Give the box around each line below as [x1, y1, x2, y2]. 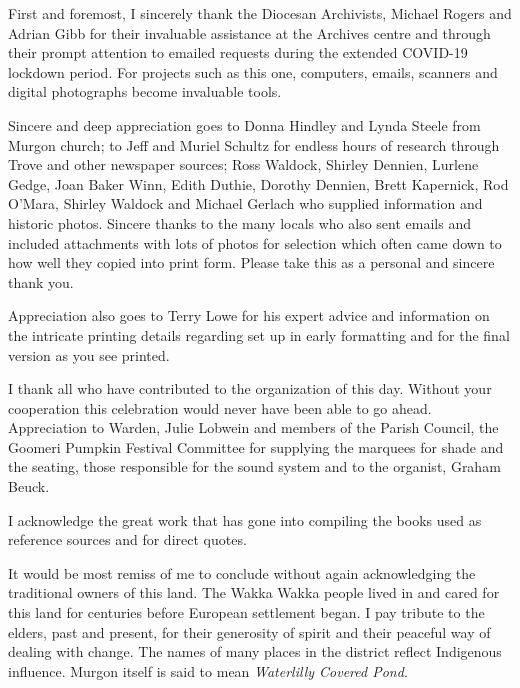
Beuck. [8, 476, 50, 497]
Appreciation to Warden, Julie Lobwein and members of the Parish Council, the [8, 417, 499, 438]
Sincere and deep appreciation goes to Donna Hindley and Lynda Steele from [8, 114, 481, 135]
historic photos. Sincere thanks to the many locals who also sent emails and [8, 212, 471, 233]
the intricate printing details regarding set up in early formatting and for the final [8, 324, 510, 345]
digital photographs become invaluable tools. [8, 81, 282, 102]
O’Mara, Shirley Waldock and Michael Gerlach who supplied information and [8, 193, 483, 214]
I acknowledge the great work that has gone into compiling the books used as [8, 509, 482, 530]
